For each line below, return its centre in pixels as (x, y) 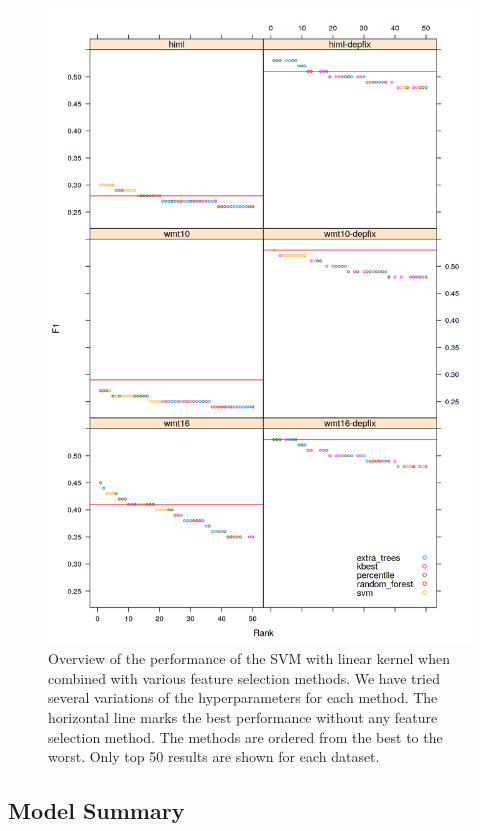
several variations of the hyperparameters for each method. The (243, 697)
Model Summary (96, 810)
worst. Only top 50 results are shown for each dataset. (214, 756)
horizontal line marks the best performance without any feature (243, 716)
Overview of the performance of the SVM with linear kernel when (249, 658)
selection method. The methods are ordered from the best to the (245, 736)
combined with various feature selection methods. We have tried (244, 677)
